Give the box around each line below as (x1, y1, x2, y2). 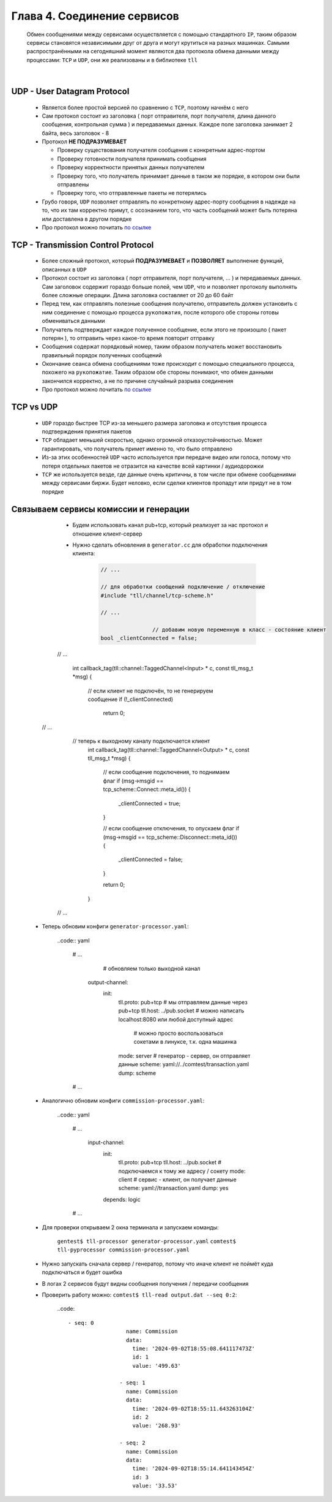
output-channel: (87, 979, 128, 986)
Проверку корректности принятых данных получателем (57, 164, 205, 171)
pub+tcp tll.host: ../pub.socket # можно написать (118, 1007, 245, 1014)
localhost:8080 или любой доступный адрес (118, 1015, 234, 1023)
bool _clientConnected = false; (100, 635, 198, 642)
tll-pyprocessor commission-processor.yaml (57, 1246, 190, 1253)
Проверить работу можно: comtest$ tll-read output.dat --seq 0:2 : (42, 1291, 237, 1299)
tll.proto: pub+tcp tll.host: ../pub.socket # (118, 1159, 222, 1166)
